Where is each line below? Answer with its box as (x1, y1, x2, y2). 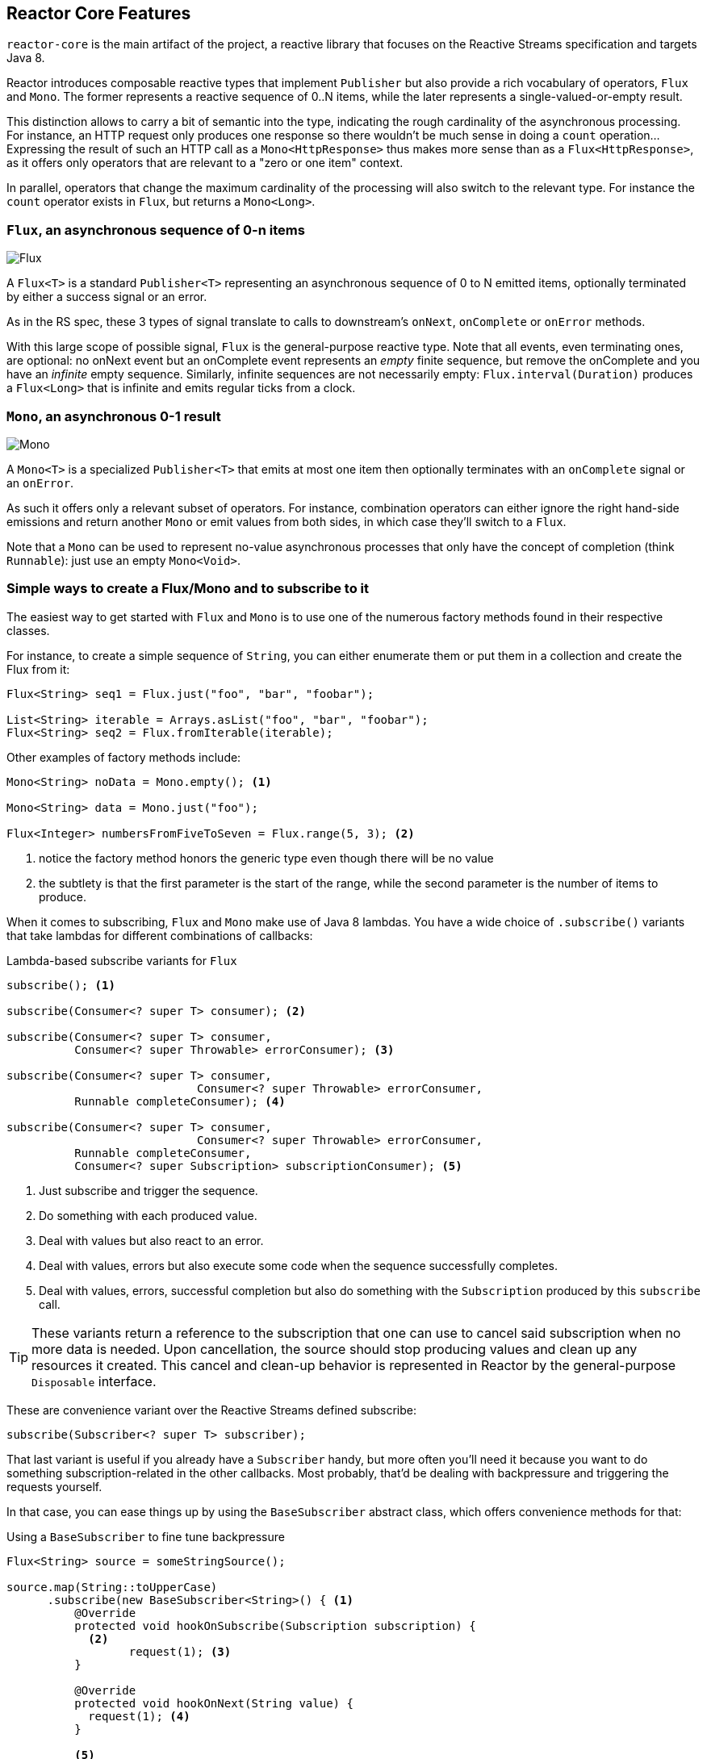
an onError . (6, 475, 74, 490)
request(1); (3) (128, 1644, 232, 1658)
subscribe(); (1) (6, 978, 115, 992)
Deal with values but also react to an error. (39, 1233, 264, 1247)
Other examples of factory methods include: (6, 750, 241, 764)
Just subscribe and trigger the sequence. (39, 1183, 258, 1197)
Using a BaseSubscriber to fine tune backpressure (6, 1529, 285, 1544)
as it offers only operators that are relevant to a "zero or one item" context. (6, 156, 404, 170)
